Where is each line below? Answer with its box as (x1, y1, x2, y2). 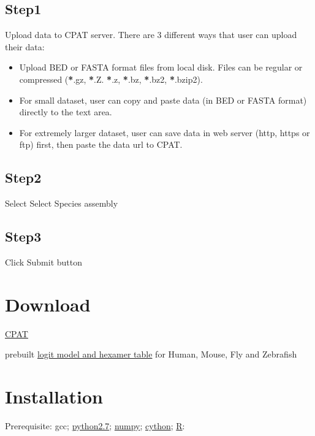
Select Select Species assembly (5, 197, 118, 210)
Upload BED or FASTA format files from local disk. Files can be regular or (19, 61, 303, 74)
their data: (5, 40, 45, 53)
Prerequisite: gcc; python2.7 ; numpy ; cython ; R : (5, 419, 185, 432)
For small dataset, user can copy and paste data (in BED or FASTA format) (19, 93, 307, 106)
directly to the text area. (19, 105, 112, 118)
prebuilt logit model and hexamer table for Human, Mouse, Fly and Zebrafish (5, 348, 297, 361)
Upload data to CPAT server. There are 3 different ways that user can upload (5, 28, 297, 41)
